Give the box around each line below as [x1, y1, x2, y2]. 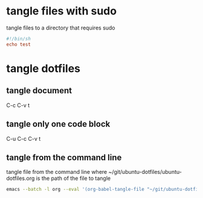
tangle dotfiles [6, 61, 80, 75]
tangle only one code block [6, 119, 111, 129]
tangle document [6, 85, 72, 96]
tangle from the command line [6, 152, 122, 162]
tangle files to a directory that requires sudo [6, 24, 116, 31]
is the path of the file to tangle [36, 175, 111, 182]
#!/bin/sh [6, 36, 31, 42]
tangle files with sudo [6, 4, 117, 18]
